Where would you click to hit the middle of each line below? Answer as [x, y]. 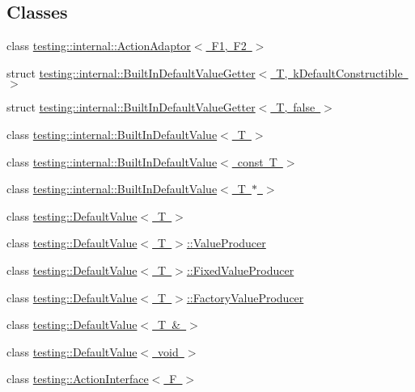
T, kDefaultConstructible [339, 72]
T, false [296, 107]
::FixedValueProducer [240, 270]
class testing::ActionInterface [78, 379]
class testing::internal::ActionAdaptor [99, 46]
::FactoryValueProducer [245, 297]
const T [257, 161]
